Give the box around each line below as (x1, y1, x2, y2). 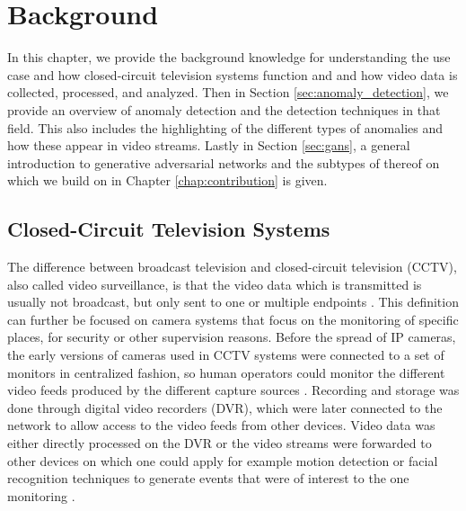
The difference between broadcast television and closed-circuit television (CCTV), (7, 257, 457, 276)
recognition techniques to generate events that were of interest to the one (7, 469, 409, 488)
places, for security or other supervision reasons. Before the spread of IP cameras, (7, 327, 456, 346)
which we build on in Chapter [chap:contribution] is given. (7, 171, 328, 190)
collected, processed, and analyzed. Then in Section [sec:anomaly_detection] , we (7, 83, 449, 102)
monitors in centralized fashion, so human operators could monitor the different (7, 363, 445, 381)
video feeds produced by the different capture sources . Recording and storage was (7, 381, 460, 399)
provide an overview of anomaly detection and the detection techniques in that (7, 100, 441, 119)
